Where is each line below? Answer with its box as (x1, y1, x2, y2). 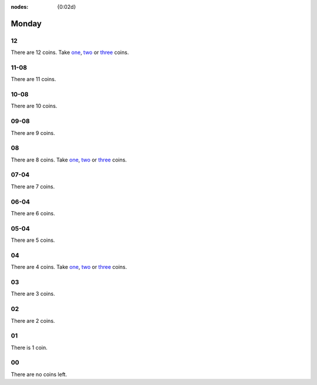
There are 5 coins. (11, 237, 55, 244)
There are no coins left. (11, 370, 68, 378)
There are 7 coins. (11, 183, 55, 190)
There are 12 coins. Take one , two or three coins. (11, 49, 129, 56)
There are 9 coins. (11, 129, 55, 136)
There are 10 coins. (11, 103, 58, 110)
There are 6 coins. (11, 210, 55, 217)
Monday (11, 18, 42, 29)
